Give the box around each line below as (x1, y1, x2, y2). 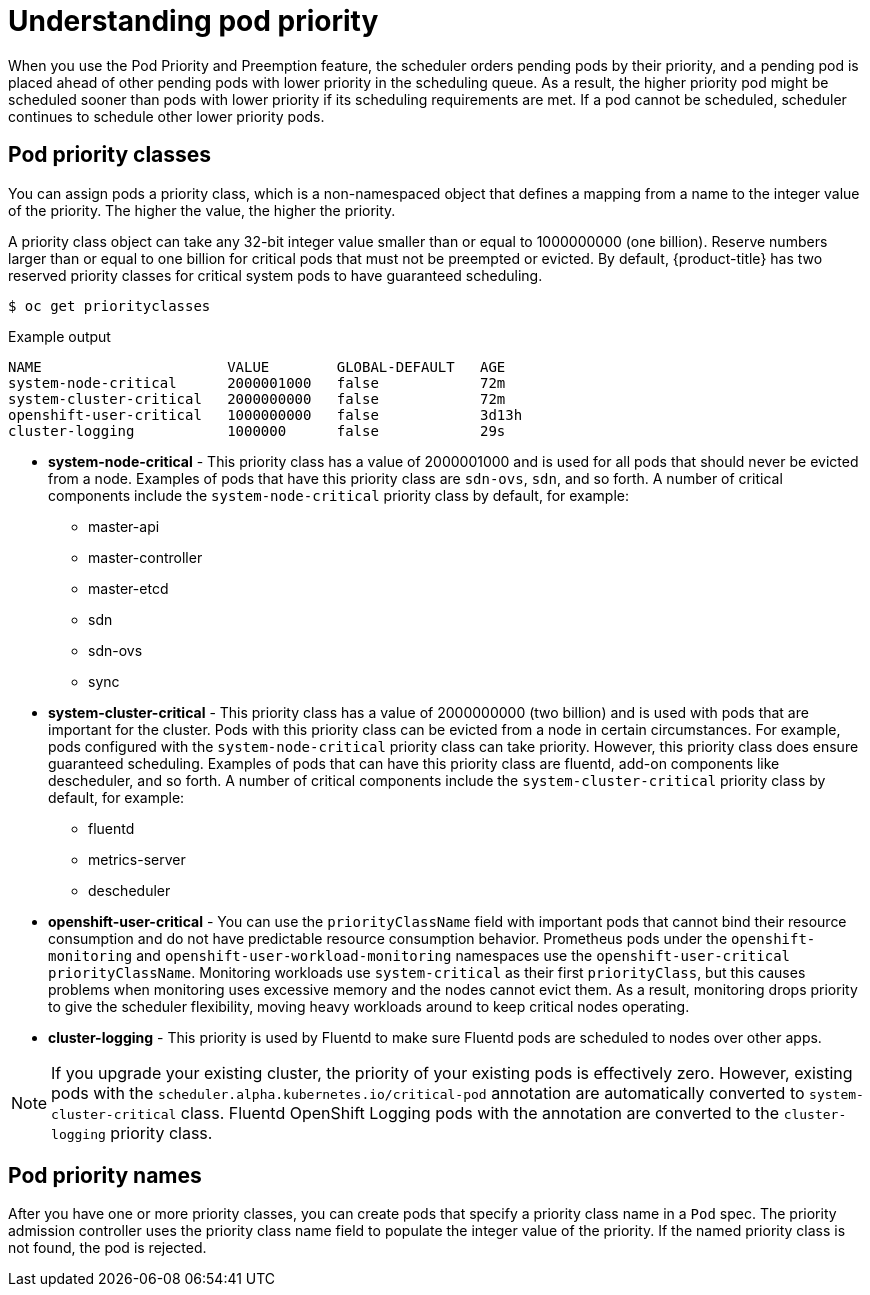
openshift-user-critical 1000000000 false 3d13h (8, 406, 523, 423)
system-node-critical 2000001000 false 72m (8, 374, 506, 391)
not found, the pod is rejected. (8, 1239, 207, 1257)
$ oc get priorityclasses (8, 297, 211, 314)
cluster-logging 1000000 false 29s (8, 422, 506, 439)
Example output (8, 327, 111, 345)
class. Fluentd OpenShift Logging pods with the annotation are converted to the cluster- (180, 1102, 847, 1123)
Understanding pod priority (8, 4, 379, 38)
